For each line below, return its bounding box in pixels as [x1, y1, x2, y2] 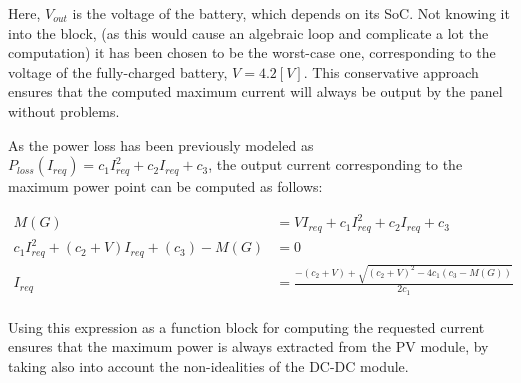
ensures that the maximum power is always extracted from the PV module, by [8, 336, 489, 357]
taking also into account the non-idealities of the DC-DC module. [8, 355, 409, 376]
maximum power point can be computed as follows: [8, 176, 323, 197]
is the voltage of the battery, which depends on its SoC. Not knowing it [72, 3, 510, 23]
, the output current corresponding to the [208, 154, 463, 175]
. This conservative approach [303, 61, 479, 82]
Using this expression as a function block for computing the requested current [8, 316, 485, 337]
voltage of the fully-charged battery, [8, 61, 228, 82]
